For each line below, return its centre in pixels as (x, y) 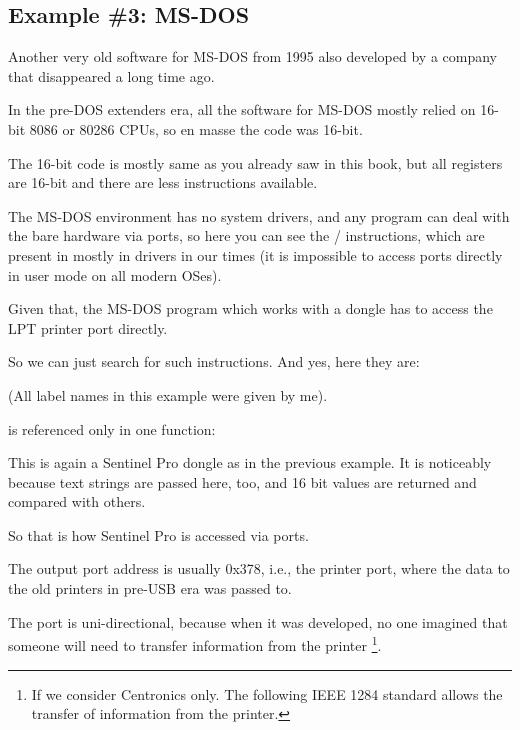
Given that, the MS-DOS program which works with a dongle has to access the (250, 308)
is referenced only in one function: (112, 428)
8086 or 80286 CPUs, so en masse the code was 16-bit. (196, 128)
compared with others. (77, 501)
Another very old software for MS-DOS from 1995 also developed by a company (252, 56)
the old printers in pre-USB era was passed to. (150, 588)
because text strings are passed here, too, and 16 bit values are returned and (242, 481)
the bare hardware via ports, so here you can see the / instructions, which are (246, 235)
